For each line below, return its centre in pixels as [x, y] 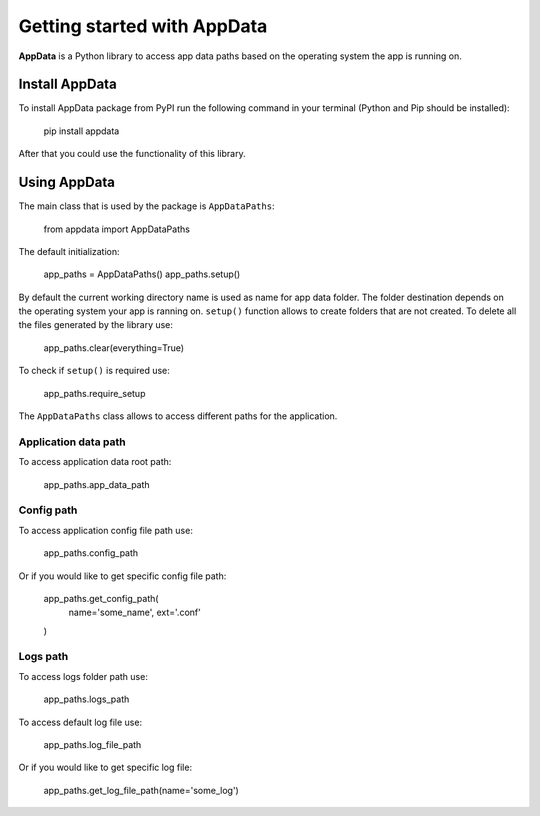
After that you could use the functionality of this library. [132, 154]
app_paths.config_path [91, 553]
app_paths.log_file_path [92, 744]
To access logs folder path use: [83, 676]
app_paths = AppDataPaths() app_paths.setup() [142, 274]
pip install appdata [81, 131]
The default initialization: [69, 251]
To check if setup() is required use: [94, 371]
